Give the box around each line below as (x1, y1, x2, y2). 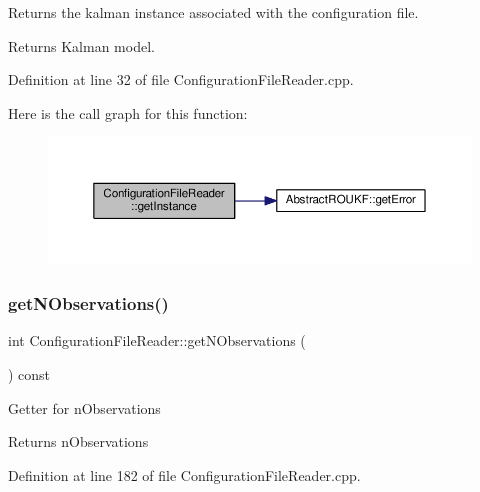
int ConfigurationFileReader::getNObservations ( (8, 330, 306, 351)
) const (8, 363, 51, 384)
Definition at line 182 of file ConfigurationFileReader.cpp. (8, 464, 361, 485)
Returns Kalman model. (8, 35, 155, 56)
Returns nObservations (8, 431, 149, 452)
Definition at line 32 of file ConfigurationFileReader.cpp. (8, 69, 354, 90)
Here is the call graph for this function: (8, 102, 248, 123)
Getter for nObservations (8, 397, 161, 418)
